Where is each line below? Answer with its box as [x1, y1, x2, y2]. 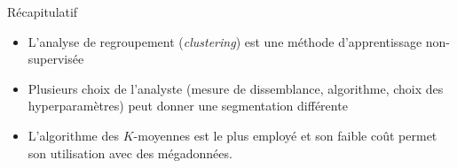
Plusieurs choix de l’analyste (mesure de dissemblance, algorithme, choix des [28, 79, 444, 97]
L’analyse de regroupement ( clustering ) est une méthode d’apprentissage [28, 32, 422, 50]
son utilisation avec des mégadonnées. [28, 143, 232, 162]
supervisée [28, 50, 84, 68]
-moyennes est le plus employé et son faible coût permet [133, 126, 437, 144]
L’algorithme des [28, 126, 119, 144]
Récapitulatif [7, 3, 78, 20]
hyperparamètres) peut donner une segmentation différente [28, 96, 348, 115]
